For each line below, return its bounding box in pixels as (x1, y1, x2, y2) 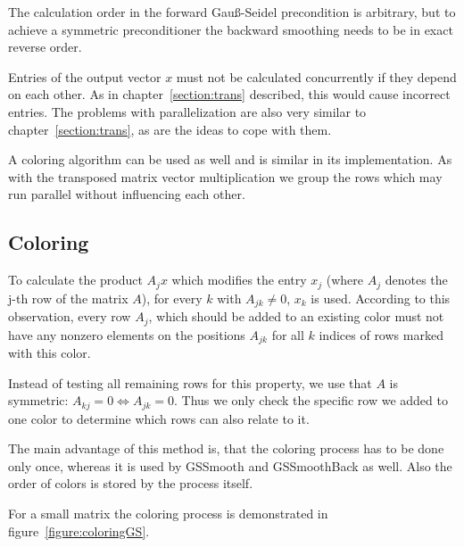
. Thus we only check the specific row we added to (173, 391, 448, 410)
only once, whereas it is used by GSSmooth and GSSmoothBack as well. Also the (8, 456, 452, 475)
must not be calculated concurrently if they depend (176, 67, 457, 86)
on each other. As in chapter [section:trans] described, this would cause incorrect (8, 85, 451, 104)
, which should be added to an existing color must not (148, 307, 444, 326)
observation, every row (8, 307, 131, 326)
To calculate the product (8, 270, 143, 289)
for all (271, 325, 304, 344)
